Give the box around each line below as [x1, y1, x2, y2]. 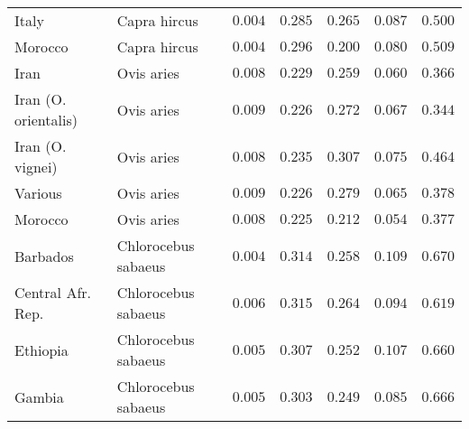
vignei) [14, 156, 58, 177]
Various [14, 182, 62, 203]
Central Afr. [14, 282, 91, 303]
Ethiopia [14, 339, 69, 360]
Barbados [14, 245, 74, 266]
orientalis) [14, 109, 78, 130]
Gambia [14, 386, 64, 407]
